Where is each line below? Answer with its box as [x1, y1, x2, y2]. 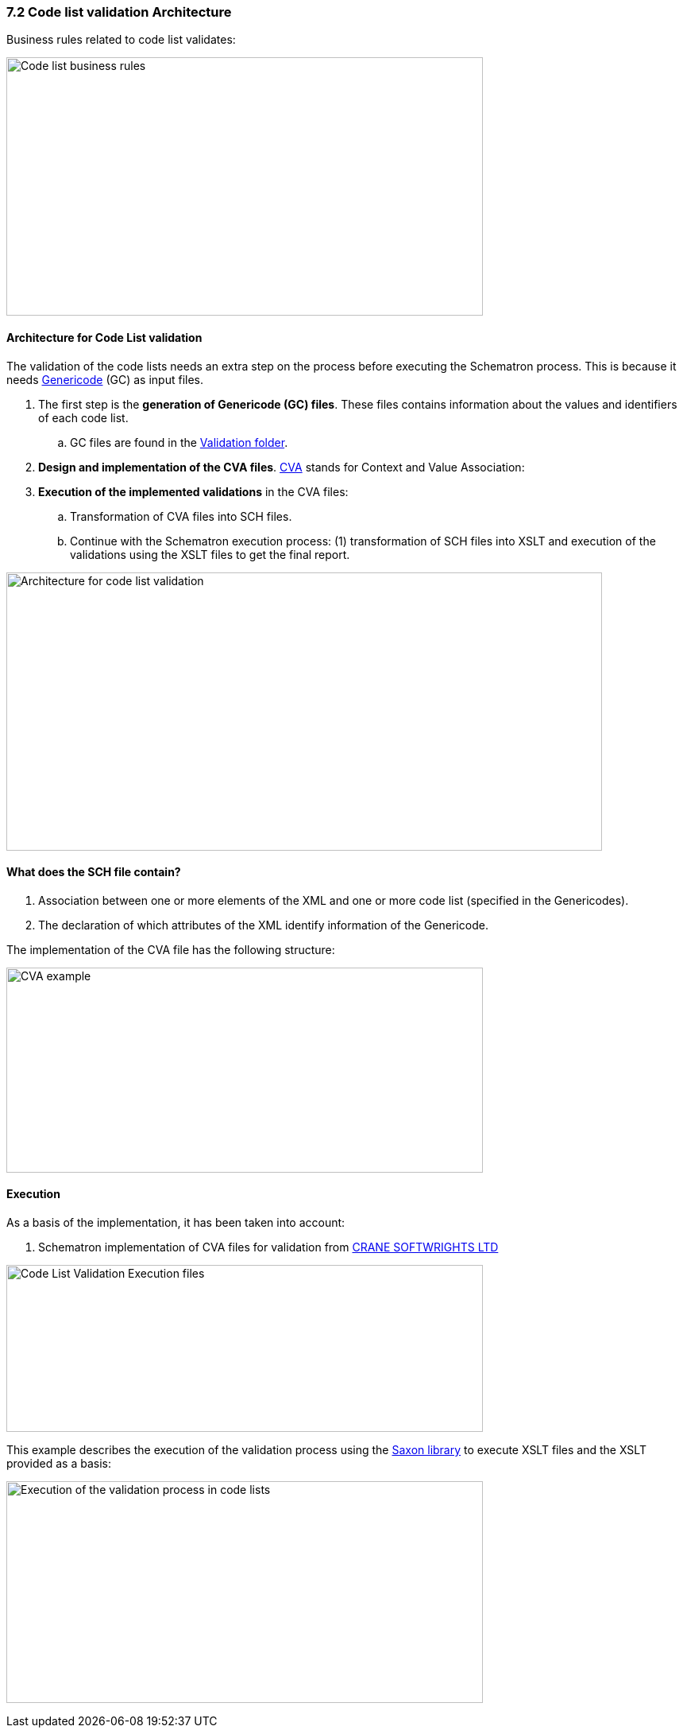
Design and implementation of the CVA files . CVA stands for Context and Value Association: [38, 460, 525, 474]
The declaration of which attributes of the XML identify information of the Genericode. [38, 917, 488, 932]
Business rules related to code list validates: [6, 33, 236, 47]
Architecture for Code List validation [6, 330, 203, 344]
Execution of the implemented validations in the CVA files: [38, 484, 349, 498]
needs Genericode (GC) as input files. [6, 372, 203, 386]
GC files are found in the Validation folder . [70, 435, 288, 449]
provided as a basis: [6, 1457, 111, 1471]
